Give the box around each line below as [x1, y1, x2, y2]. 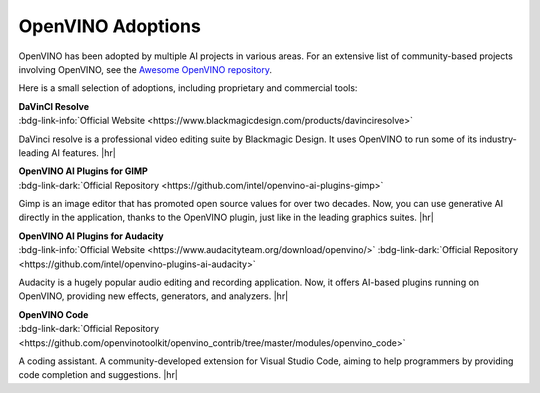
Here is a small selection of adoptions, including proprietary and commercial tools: [18, 82, 358, 94]
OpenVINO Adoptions [18, 15, 202, 37]
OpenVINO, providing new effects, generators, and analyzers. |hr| [18, 290, 289, 302]
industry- [479, 133, 517, 145]
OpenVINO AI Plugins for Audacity [18, 230, 164, 242]
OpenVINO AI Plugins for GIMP [18, 165, 149, 177]
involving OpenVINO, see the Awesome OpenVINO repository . [18, 63, 273, 75]
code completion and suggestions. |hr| [18, 369, 179, 381]
